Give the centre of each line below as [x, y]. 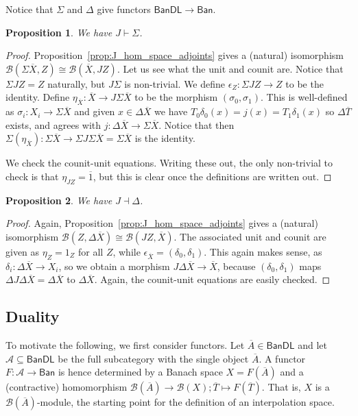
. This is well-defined [304, 97]
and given [95, 111]
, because [236, 266]
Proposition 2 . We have [59, 200]
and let [312, 345]
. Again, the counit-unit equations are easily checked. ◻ [212, 279]
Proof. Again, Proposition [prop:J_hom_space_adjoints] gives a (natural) [162, 223]
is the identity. [165, 138]
